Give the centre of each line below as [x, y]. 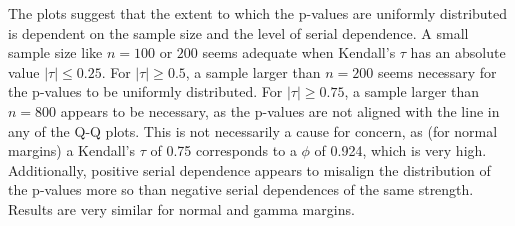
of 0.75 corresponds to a [223, 150]
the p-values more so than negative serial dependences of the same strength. [241, 189]
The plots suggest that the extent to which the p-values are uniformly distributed [258, 13]
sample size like [55, 52]
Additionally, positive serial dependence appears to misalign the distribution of [249, 169]
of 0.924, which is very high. [400, 150]
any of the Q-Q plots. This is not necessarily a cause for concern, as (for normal [253, 130]
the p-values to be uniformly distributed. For [145, 91]
